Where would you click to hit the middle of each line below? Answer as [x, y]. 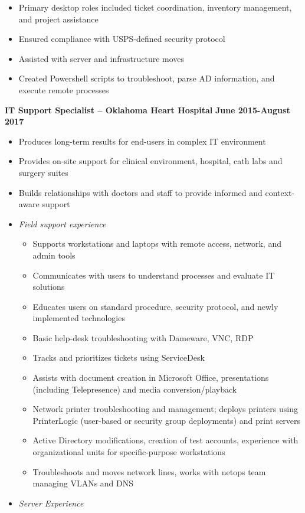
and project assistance [58, 19]
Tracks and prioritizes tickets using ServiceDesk [119, 357]
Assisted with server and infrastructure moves [101, 58]
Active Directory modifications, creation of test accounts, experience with [165, 440]
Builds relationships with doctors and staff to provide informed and [140, 192]
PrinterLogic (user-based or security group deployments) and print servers [167, 420]
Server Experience [51, 503]
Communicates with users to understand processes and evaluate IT [154, 275]
